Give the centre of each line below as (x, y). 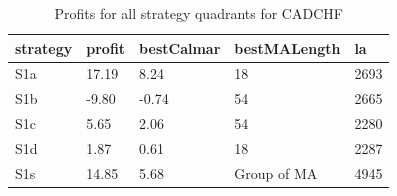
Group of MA (276, 172)
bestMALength (287, 47)
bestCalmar (180, 47)
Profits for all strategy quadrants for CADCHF (198, 13)
